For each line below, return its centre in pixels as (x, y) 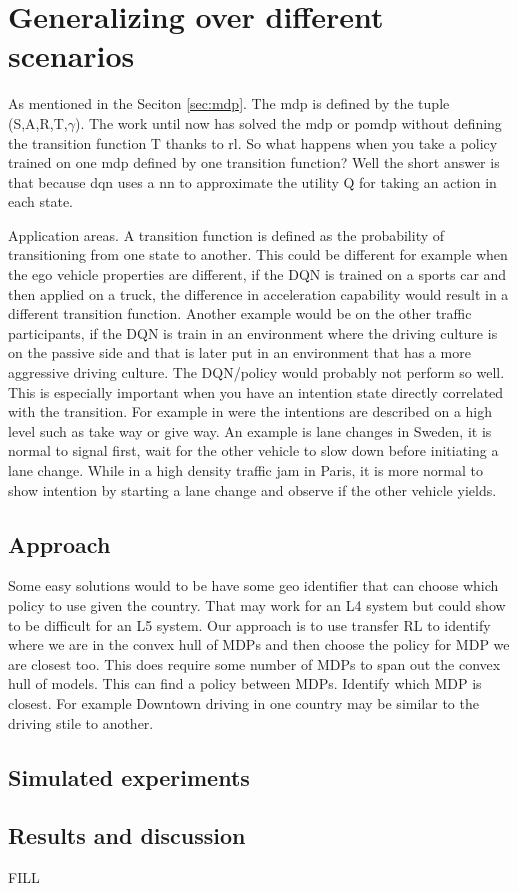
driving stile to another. (81, 722)
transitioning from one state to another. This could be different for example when (258, 254)
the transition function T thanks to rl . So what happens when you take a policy (253, 142)
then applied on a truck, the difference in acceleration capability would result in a (258, 293)
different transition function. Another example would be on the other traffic (240, 313)
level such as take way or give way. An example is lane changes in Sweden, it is (250, 430)
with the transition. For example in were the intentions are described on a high (250, 411)
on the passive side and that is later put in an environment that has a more (239, 352)
